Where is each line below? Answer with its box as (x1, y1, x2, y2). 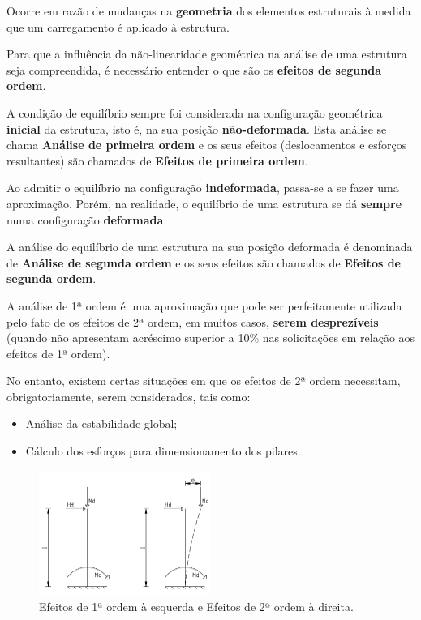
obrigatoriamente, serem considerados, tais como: (6, 387, 251, 404)
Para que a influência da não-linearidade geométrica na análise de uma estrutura (6, 45, 407, 62)
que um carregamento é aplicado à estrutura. (6, 18, 230, 35)
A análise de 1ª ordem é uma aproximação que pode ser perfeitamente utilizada (6, 297, 402, 314)
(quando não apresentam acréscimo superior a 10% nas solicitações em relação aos (6, 329, 415, 346)
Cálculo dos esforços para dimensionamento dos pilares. (25, 443, 301, 460)
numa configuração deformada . (6, 211, 167, 228)
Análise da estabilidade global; (25, 415, 178, 432)
